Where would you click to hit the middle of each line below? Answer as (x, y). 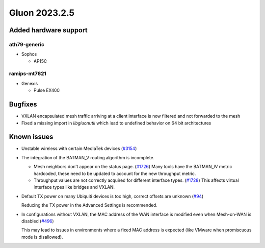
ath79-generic (27, 44)
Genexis (30, 83)
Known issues (31, 137)
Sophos (29, 54)
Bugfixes (23, 105)
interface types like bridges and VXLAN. (74, 187)
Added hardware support (48, 30)
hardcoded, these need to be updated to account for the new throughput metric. (115, 174)
